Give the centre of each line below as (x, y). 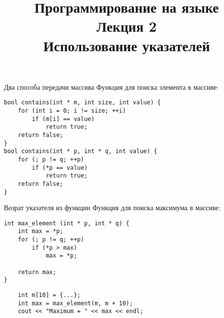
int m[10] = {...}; (49, 295)
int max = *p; (40, 231)
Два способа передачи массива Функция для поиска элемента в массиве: (111, 87)
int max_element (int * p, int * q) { (67, 223)
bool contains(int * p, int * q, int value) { (81, 151)
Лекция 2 (127, 26)
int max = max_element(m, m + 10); (75, 303)
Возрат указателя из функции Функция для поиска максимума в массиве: (112, 208)
